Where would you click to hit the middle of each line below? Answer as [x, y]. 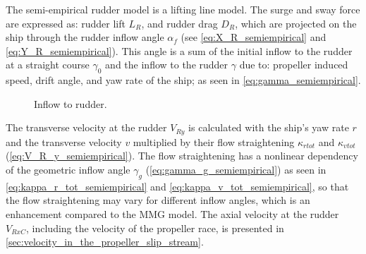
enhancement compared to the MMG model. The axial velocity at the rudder [172, 213]
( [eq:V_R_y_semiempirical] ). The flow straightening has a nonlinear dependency [182, 156]
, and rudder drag [179, 23]
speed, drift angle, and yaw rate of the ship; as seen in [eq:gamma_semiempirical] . [183, 80]
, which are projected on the [296, 23]
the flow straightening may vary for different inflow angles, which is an [158, 200]
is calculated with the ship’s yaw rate [269, 127]
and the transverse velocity [64, 141]
